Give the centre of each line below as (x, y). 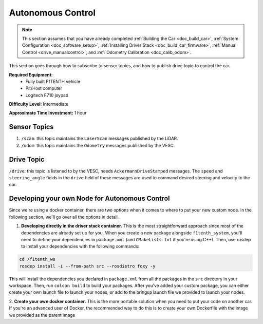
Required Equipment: (31, 75)
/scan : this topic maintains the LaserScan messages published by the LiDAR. (100, 138)
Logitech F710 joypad (47, 95)
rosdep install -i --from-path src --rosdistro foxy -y (87, 266)
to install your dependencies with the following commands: (80, 247)
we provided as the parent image (42, 315)
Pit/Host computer (44, 88)
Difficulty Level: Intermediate (39, 104)
